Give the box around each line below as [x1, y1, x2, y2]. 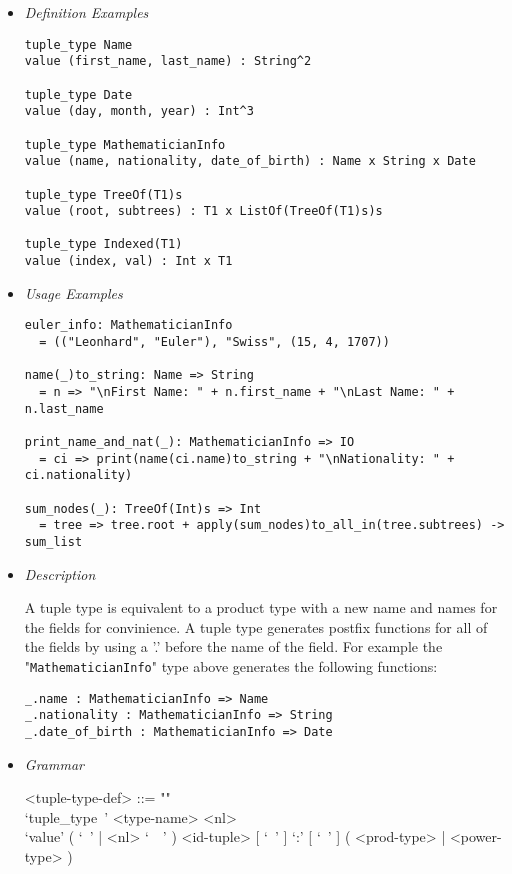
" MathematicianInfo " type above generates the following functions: [24, 655, 438, 676]
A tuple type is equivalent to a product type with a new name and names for [24, 597, 498, 618]
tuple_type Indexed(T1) [24, 237, 183, 252]
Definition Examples [24, 2, 149, 22]
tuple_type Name [24, 37, 133, 52]
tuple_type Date [24, 87, 133, 102]
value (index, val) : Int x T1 [24, 254, 233, 269]
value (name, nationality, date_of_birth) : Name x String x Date [24, 154, 476, 169]
